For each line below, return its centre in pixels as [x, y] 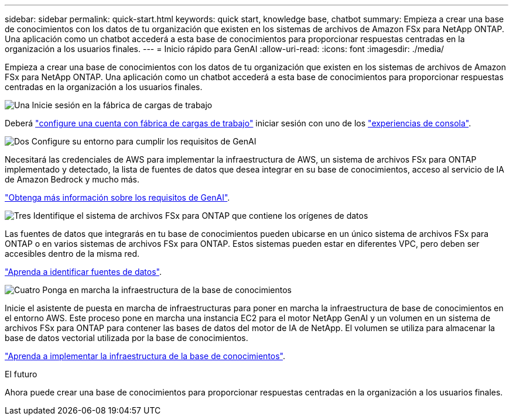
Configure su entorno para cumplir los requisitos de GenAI [144, 141]
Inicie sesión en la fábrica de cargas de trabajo [122, 105]
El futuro [21, 374]
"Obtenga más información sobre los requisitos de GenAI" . [117, 197]
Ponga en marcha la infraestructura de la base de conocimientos [167, 290]
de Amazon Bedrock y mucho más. [72, 179]
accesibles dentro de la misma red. [72, 254]
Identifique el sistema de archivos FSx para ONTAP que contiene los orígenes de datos [201, 216]
